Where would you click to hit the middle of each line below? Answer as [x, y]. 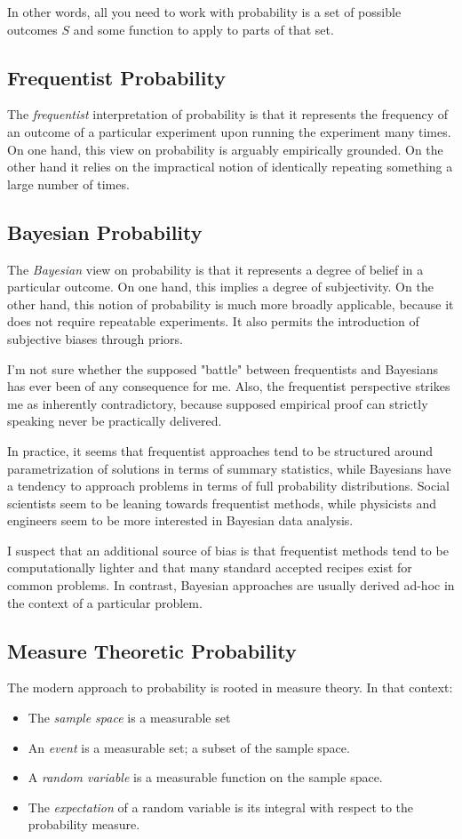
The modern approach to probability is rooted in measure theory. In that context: [230, 687]
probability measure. [84, 824]
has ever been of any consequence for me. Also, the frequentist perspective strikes [229, 386]
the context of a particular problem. [105, 602]
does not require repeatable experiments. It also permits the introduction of [213, 321]
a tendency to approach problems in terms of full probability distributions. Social [228, 486]
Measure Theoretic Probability [152, 650]
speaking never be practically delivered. [115, 421]
